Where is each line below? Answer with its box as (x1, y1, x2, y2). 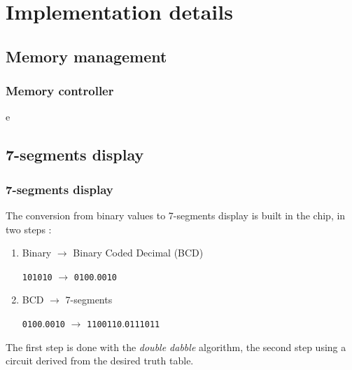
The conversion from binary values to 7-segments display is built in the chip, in (6, 207, 346, 222)
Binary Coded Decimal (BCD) (73, 245, 204, 260)
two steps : (6, 221, 52, 236)
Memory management (6, 45, 167, 67)
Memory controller (6, 82, 114, 100)
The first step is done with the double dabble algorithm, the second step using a (6, 339, 346, 354)
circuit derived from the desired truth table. (6, 353, 194, 368)
